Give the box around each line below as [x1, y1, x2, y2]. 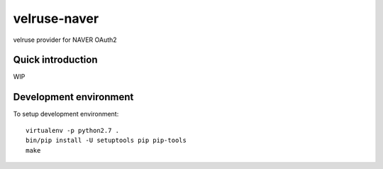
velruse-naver [13, 11, 99, 26]
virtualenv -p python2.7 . [26, 126, 120, 134]
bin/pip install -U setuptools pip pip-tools [26, 136, 187, 145]
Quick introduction [13, 54, 98, 66]
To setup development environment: [13, 110, 119, 119]
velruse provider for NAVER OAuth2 [13, 36, 117, 44]
